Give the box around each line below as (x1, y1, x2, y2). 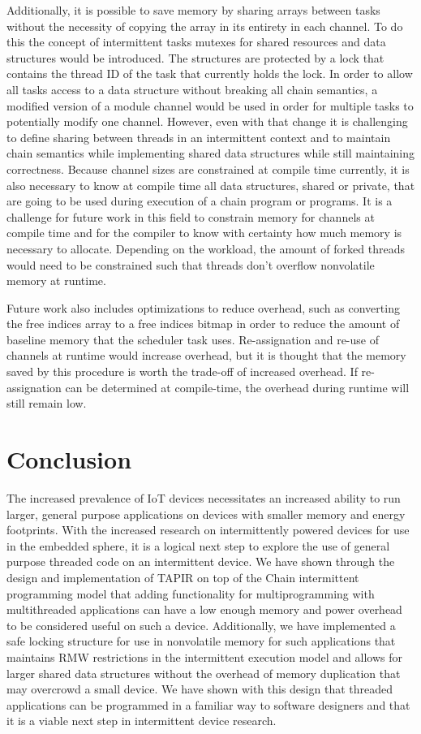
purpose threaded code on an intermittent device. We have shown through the (6, 553, 395, 570)
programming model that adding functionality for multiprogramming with (6, 585, 375, 602)
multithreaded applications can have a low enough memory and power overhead (6, 601, 402, 618)
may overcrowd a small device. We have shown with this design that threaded (6, 680, 393, 697)
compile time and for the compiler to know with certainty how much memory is (6, 224, 402, 241)
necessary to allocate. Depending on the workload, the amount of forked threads (6, 240, 405, 257)
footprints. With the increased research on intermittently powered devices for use (6, 521, 410, 538)
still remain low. (6, 395, 87, 412)
